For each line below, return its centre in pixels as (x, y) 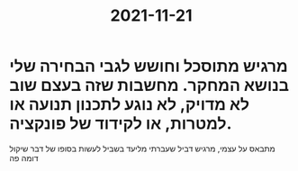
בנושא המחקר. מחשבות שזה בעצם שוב (149, 85)
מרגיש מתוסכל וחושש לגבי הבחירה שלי (149, 66)
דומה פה (24, 157)
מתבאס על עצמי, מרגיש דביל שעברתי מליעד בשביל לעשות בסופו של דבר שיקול (143, 148)
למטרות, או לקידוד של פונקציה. (121, 124)
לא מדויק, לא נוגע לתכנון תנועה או (130, 105)
